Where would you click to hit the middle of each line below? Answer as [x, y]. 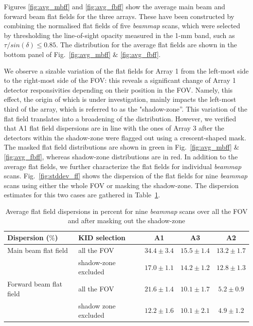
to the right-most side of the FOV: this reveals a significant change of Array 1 [120, 80]
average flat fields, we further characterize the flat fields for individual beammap [123, 166]
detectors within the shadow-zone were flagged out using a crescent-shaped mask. [125, 137]
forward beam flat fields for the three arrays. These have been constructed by [119, 16]
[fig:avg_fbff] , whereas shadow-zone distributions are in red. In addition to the [121, 156]
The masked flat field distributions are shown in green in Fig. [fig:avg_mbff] [118, 147]
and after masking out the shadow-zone [126, 221]
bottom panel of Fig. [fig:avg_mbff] [57, 54]
